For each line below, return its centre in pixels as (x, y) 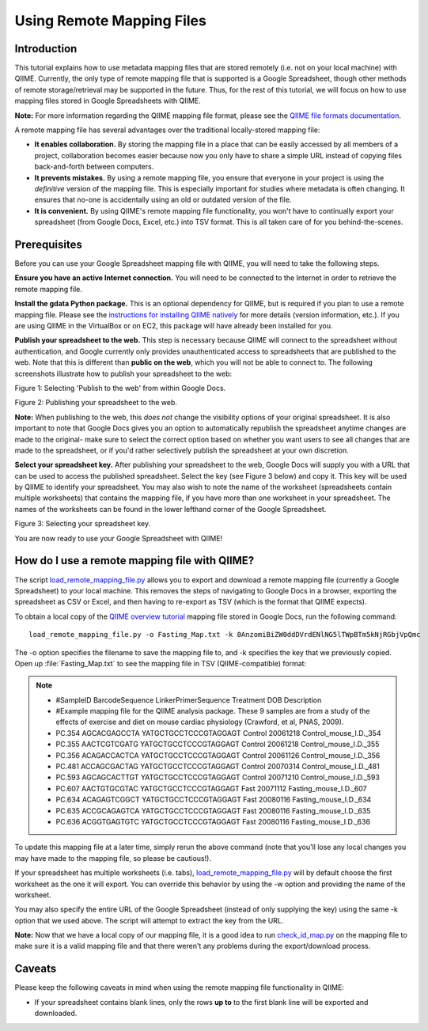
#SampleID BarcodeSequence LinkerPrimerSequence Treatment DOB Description (189, 699)
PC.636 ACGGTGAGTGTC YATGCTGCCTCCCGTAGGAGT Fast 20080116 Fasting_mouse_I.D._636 (213, 821)
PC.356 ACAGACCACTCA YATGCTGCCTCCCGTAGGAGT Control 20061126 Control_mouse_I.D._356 (218, 755)
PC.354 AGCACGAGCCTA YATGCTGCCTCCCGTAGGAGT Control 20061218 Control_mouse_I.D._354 (218, 733)
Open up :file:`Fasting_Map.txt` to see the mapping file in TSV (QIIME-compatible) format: (161, 663)
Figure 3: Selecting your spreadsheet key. (82, 524)
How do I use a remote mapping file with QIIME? (134, 561)
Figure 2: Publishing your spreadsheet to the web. (96, 403)
